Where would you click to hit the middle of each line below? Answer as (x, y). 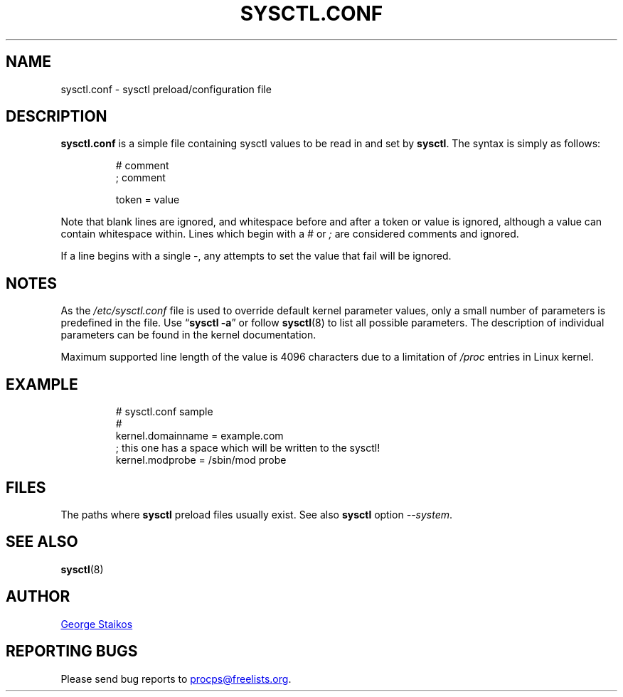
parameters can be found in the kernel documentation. (188, 335)
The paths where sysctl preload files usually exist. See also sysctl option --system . (257, 514)
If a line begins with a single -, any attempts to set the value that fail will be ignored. (256, 256)
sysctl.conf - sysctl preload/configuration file (166, 89)
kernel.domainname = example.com (199, 436)
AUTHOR (38, 597)
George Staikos (97, 624)
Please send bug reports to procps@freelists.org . (176, 679)
